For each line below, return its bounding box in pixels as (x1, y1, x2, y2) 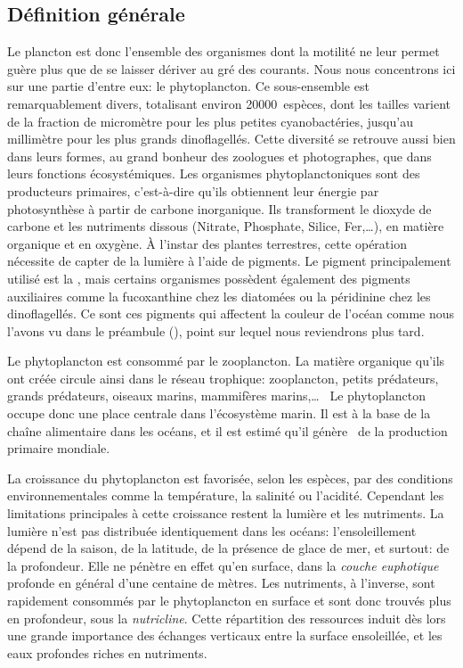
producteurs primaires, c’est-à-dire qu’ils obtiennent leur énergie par (7, 181, 379, 200)
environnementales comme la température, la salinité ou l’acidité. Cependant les (7, 486, 444, 505)
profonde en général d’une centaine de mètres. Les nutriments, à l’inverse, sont (7, 573, 435, 592)
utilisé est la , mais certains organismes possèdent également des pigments (7, 268, 410, 287)
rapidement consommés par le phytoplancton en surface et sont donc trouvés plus (7, 591, 451, 610)
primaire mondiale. (7, 439, 110, 458)
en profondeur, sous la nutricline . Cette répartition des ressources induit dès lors (7, 608, 446, 627)
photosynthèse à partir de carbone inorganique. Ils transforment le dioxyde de (7, 199, 432, 218)
